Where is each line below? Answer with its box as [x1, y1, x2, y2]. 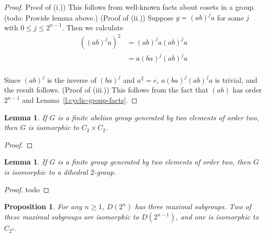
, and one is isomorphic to [176, 211, 259, 222]
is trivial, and [215, 74, 258, 85]
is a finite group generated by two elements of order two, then [58, 156, 251, 167]
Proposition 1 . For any [4, 201, 82, 212]
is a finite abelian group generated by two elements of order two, [58, 112, 259, 122]
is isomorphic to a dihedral [4, 167, 88, 177]
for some [217, 12, 244, 23]
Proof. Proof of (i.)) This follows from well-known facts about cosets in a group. [4, 2, 256, 12]
